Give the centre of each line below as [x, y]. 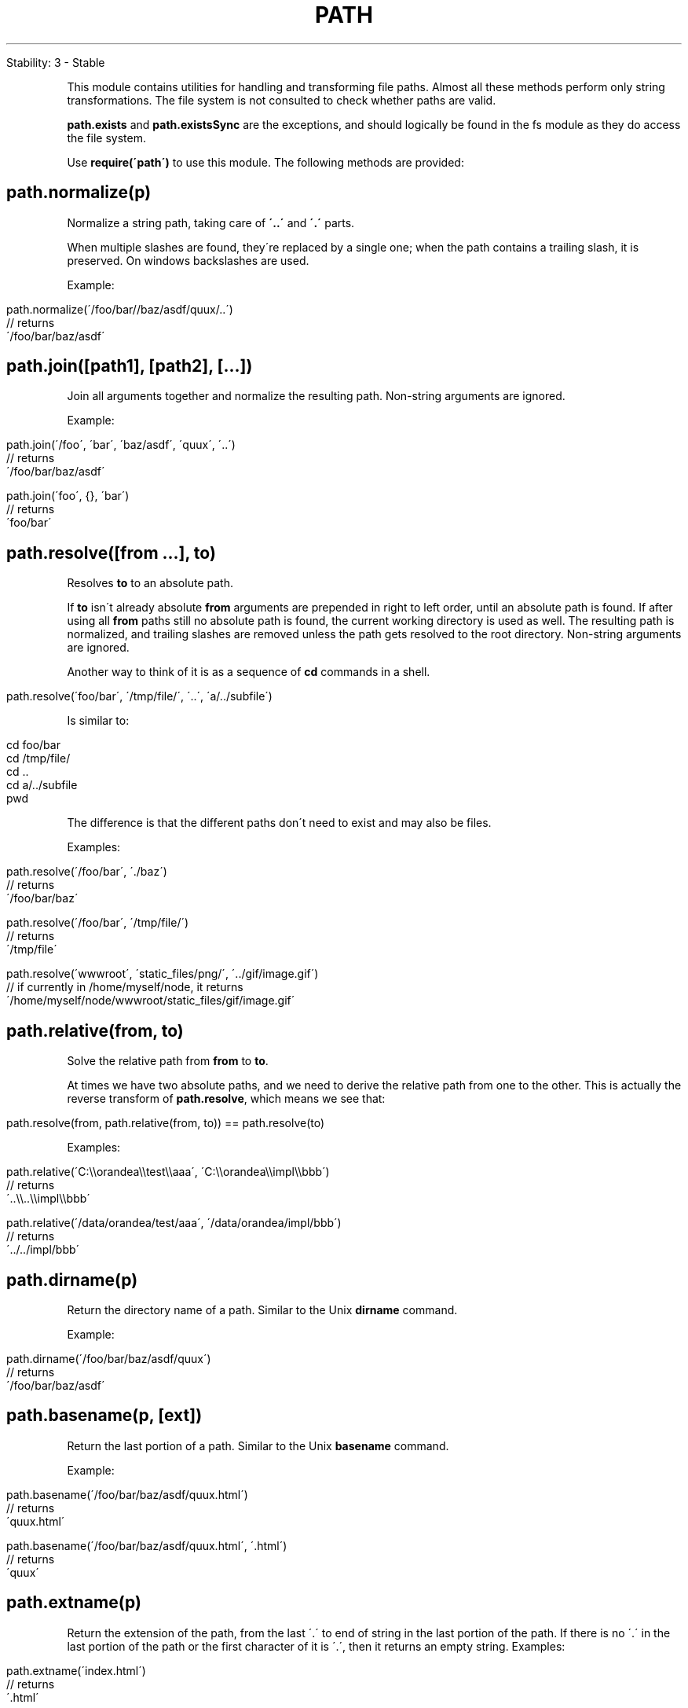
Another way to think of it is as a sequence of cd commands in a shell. [249, 672]
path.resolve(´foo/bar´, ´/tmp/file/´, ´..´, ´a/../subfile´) [139, 696]
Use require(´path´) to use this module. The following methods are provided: [265, 162]
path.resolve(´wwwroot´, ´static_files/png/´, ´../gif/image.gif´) [163, 974]
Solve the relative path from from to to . [168, 1061]
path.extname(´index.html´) [76, 1670]
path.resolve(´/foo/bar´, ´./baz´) [87, 872]
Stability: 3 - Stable [56, 62]
